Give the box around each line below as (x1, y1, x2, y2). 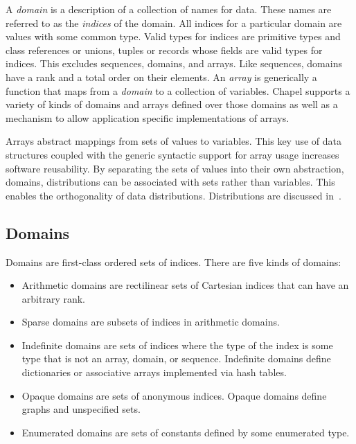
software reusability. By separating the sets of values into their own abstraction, (6, 161, 344, 175)
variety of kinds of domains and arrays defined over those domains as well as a (6, 97, 338, 112)
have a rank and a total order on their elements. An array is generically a (6, 69, 317, 84)
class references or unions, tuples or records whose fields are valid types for (6, 42, 323, 57)
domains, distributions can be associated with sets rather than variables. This (6, 175, 335, 189)
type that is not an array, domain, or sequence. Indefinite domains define (21, 351, 331, 366)
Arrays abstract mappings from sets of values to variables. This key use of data (6, 134, 342, 148)
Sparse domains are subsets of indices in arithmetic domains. (21, 314, 280, 329)
